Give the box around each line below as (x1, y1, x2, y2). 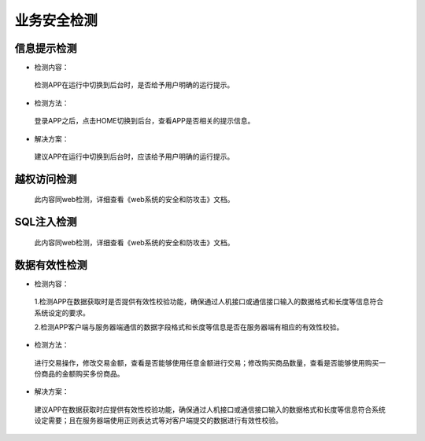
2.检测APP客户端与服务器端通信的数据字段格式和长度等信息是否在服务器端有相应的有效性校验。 (34, 322, 344, 332)
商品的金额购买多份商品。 (40, 369, 124, 379)
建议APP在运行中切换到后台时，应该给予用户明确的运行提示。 (34, 152, 235, 161)
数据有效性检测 (14, 258, 87, 271)
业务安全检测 (14, 12, 98, 29)
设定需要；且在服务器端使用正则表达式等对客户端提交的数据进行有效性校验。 (34, 416, 283, 425)
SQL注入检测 (14, 215, 77, 229)
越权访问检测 (14, 172, 77, 186)
